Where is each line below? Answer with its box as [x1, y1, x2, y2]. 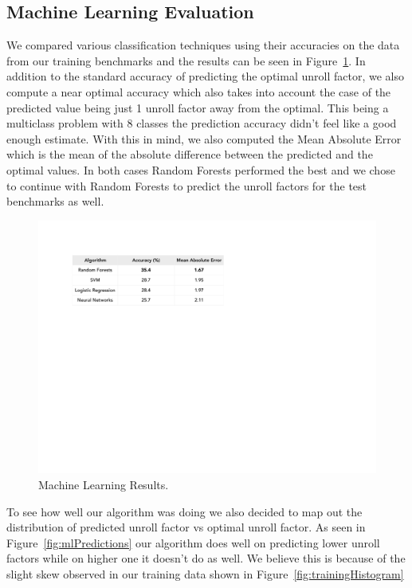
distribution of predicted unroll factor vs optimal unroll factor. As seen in [6, 519, 366, 535]
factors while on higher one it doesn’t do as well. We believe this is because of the [6, 550, 406, 566]
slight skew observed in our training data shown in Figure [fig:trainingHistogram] [6, 565, 404, 582]
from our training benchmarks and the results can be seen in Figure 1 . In [6, 52, 366, 69]
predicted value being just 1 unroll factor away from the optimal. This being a [6, 99, 389, 116]
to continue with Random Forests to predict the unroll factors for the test [6, 177, 367, 194]
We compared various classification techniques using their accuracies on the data [6, 37, 400, 53]
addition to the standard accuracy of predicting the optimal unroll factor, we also [6, 68, 404, 84]
